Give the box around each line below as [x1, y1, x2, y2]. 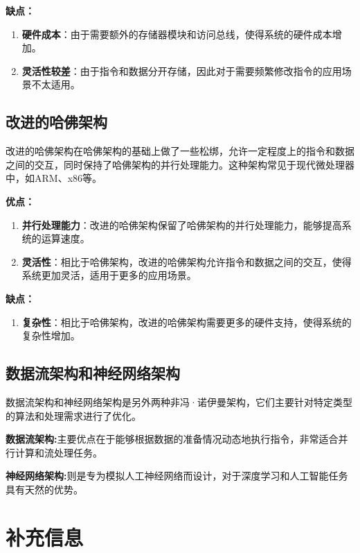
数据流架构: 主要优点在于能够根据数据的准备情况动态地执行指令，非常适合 [6, 432, 339, 446]
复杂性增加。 [21, 328, 80, 343]
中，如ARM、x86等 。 [6, 171, 102, 185]
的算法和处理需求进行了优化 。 [6, 408, 141, 423]
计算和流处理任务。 [15, 445, 102, 459]
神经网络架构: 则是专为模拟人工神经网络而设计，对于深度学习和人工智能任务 [6, 468, 348, 483]
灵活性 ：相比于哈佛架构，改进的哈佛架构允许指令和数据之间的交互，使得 [21, 254, 352, 269]
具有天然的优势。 [6, 482, 83, 496]
